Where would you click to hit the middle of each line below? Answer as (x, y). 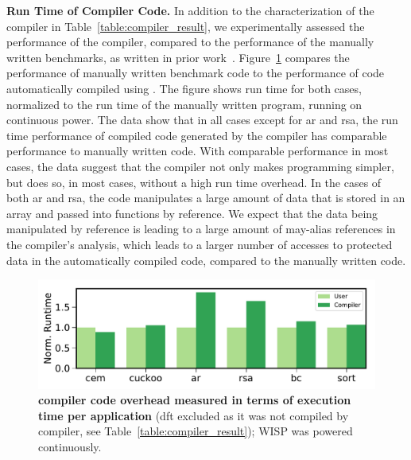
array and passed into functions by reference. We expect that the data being (192, 213)
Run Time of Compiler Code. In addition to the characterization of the (190, 10)
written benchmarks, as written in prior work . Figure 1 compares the (178, 57)
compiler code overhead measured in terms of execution (195, 400)
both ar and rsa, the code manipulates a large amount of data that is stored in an (206, 198)
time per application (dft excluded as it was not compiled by (194, 415)
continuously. (70, 446)
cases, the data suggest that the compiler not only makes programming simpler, (200, 166)
